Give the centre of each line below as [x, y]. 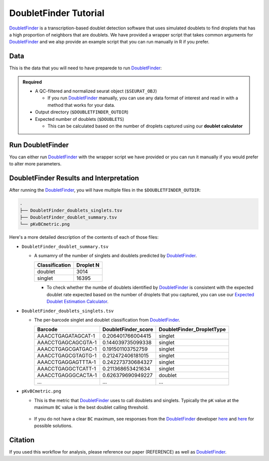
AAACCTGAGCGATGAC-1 [67, 349]
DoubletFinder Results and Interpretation [74, 178]
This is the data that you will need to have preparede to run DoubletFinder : [85, 68]
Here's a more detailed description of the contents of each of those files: [84, 237]
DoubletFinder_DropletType [192, 330]
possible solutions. [53, 426]
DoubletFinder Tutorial [57, 13]
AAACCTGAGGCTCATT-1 [67, 369]
